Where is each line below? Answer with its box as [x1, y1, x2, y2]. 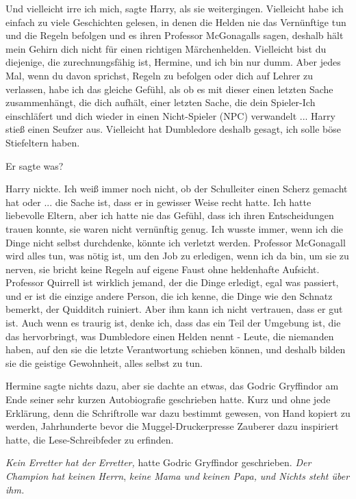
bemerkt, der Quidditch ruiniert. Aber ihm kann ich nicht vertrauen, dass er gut [5, 302, 343, 316]
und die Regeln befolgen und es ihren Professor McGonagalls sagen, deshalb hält [5, 28, 344, 42]
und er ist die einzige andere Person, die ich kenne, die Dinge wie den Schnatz [5, 288, 333, 303]
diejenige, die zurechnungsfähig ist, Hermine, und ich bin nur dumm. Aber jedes [5, 55, 341, 69]
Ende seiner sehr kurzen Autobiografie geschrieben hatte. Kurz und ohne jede [5, 392, 331, 407]
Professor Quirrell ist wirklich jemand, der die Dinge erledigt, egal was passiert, [5, 275, 339, 290]
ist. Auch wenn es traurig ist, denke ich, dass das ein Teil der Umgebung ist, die [5, 316, 341, 330]
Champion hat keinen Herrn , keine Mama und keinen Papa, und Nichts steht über [5, 469, 350, 483]
